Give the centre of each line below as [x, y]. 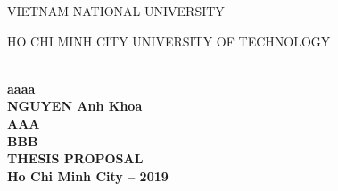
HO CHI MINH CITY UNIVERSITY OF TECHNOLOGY [169, 41]
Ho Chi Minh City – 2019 [88, 175]
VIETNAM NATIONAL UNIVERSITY [116, 11]
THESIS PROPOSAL [75, 158]
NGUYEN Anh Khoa [75, 106]
